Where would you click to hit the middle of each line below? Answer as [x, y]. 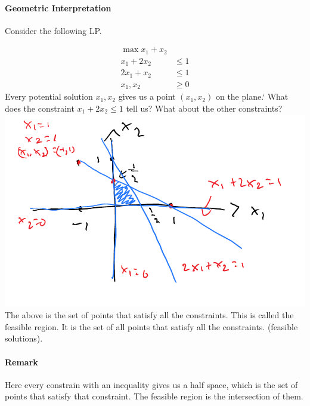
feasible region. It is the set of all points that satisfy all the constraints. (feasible [151, 326]
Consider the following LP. [53, 30]
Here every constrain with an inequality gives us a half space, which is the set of [151, 384]
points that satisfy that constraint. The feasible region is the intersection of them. [154, 396]
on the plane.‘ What [252, 96]
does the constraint [40, 108]
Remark [21, 362]
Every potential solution [49, 96]
